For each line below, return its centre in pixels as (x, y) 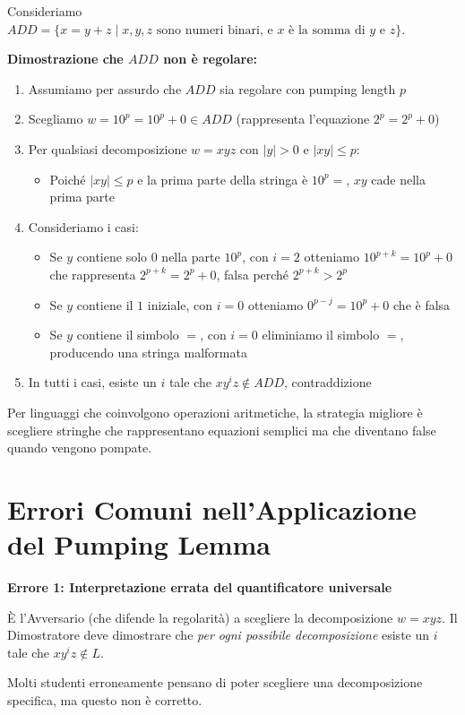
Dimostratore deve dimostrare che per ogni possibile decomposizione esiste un (219, 635)
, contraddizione (327, 382)
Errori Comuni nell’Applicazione (212, 508)
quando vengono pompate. (80, 448)
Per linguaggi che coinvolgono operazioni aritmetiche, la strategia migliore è (215, 412)
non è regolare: (211, 59)
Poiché (68, 179)
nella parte (191, 257)
